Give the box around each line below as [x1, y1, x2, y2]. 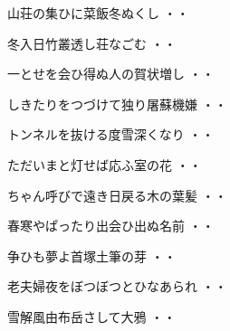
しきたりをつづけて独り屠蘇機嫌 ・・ [7, 94, 227, 113]
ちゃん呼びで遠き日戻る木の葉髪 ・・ [7, 185, 227, 204]
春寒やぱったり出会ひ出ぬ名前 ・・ [7, 216, 215, 235]
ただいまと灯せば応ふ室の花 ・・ [7, 155, 202, 174]
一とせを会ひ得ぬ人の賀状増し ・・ [7, 64, 215, 83]
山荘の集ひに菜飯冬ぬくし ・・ [7, 4, 189, 22]
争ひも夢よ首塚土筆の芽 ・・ [7, 246, 177, 265]
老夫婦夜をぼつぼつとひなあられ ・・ [7, 277, 227, 296]
